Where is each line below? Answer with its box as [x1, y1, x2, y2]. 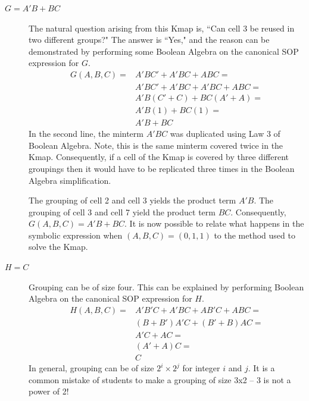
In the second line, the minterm [29, 127, 143, 140]
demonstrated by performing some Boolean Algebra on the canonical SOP [29, 45, 299, 57]
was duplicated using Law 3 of [170, 127, 280, 140]
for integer [182, 362, 220, 374]
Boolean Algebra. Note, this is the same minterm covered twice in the [29, 139, 283, 151]
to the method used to [214, 228, 295, 241]
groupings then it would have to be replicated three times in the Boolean [29, 162, 295, 174]
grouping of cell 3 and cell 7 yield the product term [29, 205, 216, 218]
